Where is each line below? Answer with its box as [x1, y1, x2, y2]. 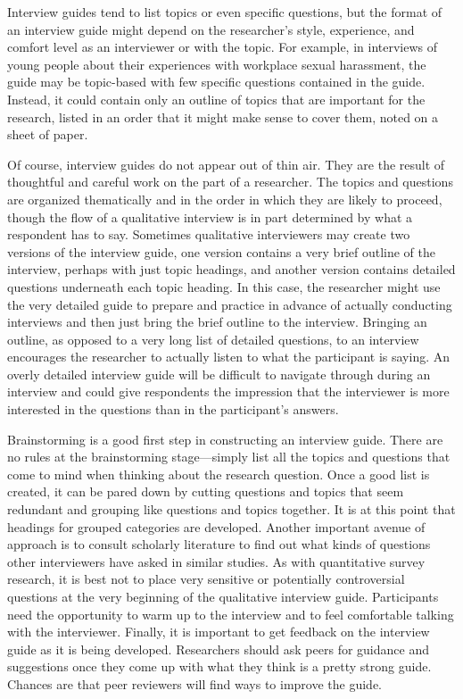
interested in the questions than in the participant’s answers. [7, 400, 339, 419]
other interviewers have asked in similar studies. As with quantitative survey [7, 552, 426, 570]
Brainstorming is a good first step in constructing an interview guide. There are [7, 429, 443, 448]
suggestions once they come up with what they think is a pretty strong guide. [7, 657, 432, 676]
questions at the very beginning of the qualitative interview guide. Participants [7, 587, 439, 605]
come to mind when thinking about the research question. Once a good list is [7, 464, 430, 483]
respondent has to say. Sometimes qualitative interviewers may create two [7, 225, 410, 244]
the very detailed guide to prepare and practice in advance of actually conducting [7, 295, 452, 313]
